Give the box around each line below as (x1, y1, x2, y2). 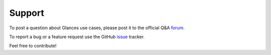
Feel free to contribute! (9, 43, 57, 49)
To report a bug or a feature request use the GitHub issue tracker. (9, 34, 145, 40)
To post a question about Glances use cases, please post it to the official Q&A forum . (9, 25, 185, 31)
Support (9, 7, 45, 18)
